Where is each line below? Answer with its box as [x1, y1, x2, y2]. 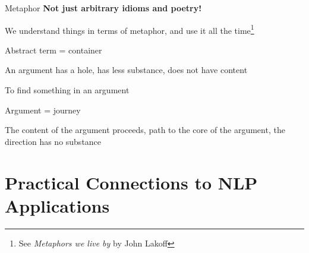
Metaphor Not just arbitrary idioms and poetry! [5, 2, 202, 14]
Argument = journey [5, 103, 81, 116]
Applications [5, 193, 110, 217]
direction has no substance [5, 135, 102, 147]
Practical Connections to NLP [5, 170, 258, 194]
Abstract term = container [5, 43, 102, 56]
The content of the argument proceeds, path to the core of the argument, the [5, 124, 285, 136]
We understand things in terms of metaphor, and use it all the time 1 [5, 22, 254, 36]
